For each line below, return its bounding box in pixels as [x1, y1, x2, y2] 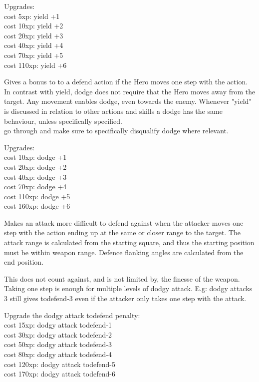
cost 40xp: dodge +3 [4, 171, 67, 182]
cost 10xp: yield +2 [4, 20, 63, 31]
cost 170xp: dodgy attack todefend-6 [4, 369, 115, 379]
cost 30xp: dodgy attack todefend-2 [4, 329, 112, 340]
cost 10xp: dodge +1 [4, 152, 67, 162]
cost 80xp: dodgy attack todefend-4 [4, 349, 112, 359]
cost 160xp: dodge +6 [4, 201, 70, 211]
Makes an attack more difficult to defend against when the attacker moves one [4, 217, 244, 228]
